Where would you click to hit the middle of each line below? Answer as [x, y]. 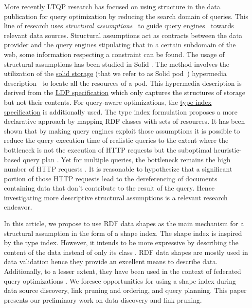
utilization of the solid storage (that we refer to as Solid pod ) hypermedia [115, 73]
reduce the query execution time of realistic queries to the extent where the [116, 140]
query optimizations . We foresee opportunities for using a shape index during [120, 280]
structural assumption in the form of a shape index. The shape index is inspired [123, 233]
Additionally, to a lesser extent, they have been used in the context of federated [123, 271]
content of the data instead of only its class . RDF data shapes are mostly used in [126, 252]
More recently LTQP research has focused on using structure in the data [112, 6]
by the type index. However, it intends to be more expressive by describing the [121, 242]
